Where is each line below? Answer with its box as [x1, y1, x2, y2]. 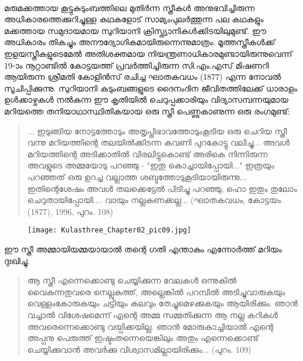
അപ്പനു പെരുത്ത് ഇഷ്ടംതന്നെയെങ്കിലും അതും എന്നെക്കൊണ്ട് [27, 332, 259, 344]
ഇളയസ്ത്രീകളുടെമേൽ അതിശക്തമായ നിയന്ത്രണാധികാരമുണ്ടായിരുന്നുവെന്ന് [4, 47, 292, 59]
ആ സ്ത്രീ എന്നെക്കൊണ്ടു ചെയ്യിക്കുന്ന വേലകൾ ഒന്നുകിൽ [27, 274, 237, 286]
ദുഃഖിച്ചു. [4, 254, 30, 266]
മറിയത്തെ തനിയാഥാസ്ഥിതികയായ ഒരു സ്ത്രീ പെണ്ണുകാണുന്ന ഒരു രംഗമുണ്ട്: [4, 104, 290, 117]
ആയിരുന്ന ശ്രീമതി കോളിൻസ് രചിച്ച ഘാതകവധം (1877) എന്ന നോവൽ [4, 70, 281, 83]
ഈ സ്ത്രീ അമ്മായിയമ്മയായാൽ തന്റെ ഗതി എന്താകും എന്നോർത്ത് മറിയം [4, 242, 282, 255]
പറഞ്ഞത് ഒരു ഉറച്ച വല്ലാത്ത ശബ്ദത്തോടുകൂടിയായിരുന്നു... [27, 170, 247, 183]
